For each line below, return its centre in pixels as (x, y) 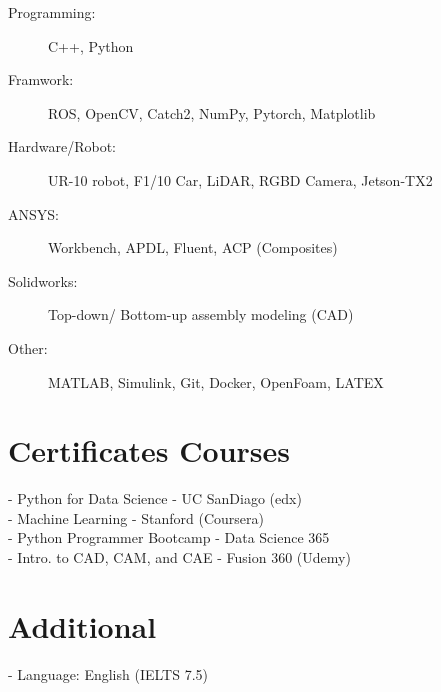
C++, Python (91, 45)
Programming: (52, 12)
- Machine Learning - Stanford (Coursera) (136, 517)
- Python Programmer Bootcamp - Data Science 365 (169, 537)
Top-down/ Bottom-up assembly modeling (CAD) (201, 314)
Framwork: (41, 79)
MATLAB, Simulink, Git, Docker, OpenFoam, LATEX (216, 381)
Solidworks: (43, 280)
